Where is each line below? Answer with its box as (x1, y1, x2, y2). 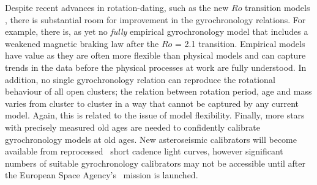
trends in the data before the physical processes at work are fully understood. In (5, 60, 307, 73)
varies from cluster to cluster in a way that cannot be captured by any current (5, 96, 299, 109)
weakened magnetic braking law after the (5, 37, 159, 49)
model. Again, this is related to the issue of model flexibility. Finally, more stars (5, 109, 305, 122)
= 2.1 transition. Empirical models (175, 37, 305, 49)
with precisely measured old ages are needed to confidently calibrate (5, 120, 260, 133)
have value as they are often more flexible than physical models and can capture (5, 49, 306, 62)
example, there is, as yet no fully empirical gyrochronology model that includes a (5, 25, 308, 38)
